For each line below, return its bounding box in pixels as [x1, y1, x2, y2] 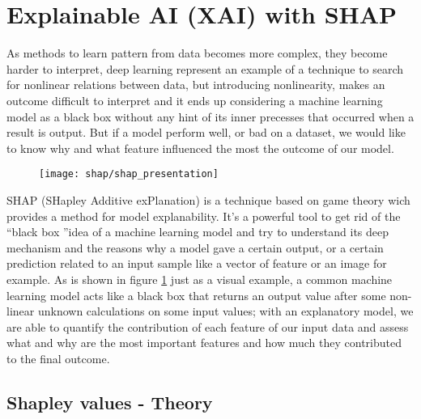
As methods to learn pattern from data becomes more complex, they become [6, 44, 388, 61]
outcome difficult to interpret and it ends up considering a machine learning [6, 91, 383, 108]
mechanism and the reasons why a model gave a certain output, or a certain [6, 239, 384, 256]
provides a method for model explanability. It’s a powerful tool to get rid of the [6, 207, 401, 224]
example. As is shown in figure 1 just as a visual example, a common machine [6, 270, 393, 287]
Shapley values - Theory [6, 389, 213, 414]
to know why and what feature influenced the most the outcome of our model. [6, 139, 394, 156]
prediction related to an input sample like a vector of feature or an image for [6, 255, 387, 272]
